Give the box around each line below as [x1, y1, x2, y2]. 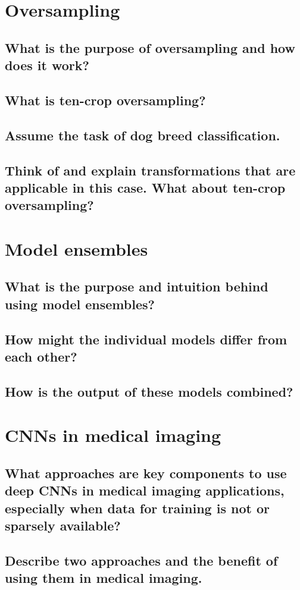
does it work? [5, 56, 89, 74]
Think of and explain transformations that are [5, 161, 296, 179]
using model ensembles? [5, 294, 155, 313]
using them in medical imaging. [5, 569, 202, 587]
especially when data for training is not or [5, 498, 270, 517]
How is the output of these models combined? [5, 382, 293, 400]
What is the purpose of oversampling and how [5, 38, 295, 57]
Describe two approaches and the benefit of [5, 551, 278, 569]
